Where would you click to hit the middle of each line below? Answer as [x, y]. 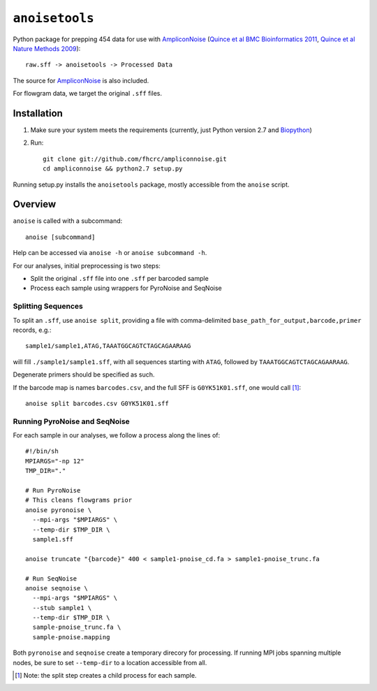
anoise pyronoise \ [59, 510]
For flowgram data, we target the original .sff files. [87, 94]
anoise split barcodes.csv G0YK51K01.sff [97, 403]
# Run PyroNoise [53, 490]
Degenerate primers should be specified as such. [84, 374]
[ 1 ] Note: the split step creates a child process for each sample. [106, 676]
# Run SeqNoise [51, 579]
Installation [38, 113]
